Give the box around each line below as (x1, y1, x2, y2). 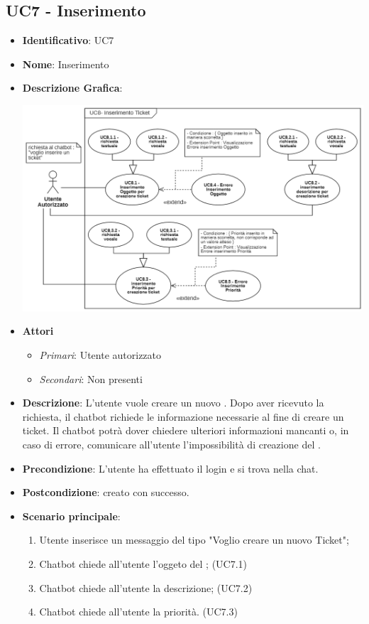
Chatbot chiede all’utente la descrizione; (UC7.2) (39, 580, 253, 595)
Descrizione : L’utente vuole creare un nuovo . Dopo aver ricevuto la (22, 395, 324, 410)
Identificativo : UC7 (22, 33, 114, 48)
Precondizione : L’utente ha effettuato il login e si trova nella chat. (22, 461, 319, 475)
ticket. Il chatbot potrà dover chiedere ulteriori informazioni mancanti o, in (22, 423, 349, 438)
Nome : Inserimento (22, 56, 109, 71)
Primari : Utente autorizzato (39, 347, 162, 362)
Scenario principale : (22, 508, 121, 523)
